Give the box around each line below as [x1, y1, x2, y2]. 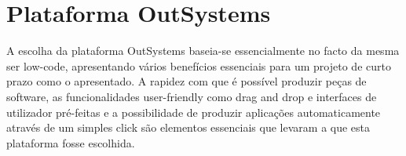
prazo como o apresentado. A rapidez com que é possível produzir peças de [6, 73, 367, 89]
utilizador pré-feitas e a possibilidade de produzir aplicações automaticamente [6, 103, 381, 120]
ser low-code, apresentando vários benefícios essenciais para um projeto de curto [6, 57, 391, 74]
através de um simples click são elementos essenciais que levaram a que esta [6, 119, 371, 136]
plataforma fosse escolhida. [6, 134, 135, 151]
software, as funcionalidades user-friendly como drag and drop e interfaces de [6, 88, 377, 104]
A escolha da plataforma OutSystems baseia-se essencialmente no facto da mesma [6, 42, 400, 59]
